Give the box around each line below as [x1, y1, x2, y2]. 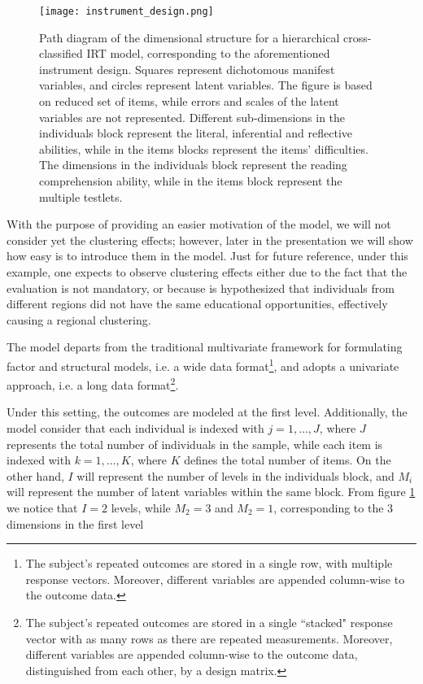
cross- [342, 28, 372, 46]
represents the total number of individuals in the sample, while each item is [7, 435, 383, 452]
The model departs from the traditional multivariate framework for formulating [7, 338, 403, 355]
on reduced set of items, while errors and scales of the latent [39, 93, 339, 110]
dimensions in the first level [7, 515, 144, 532]
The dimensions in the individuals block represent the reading [39, 156, 347, 173]
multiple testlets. [39, 188, 123, 205]
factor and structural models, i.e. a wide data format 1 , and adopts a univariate [7, 355, 399, 374]
